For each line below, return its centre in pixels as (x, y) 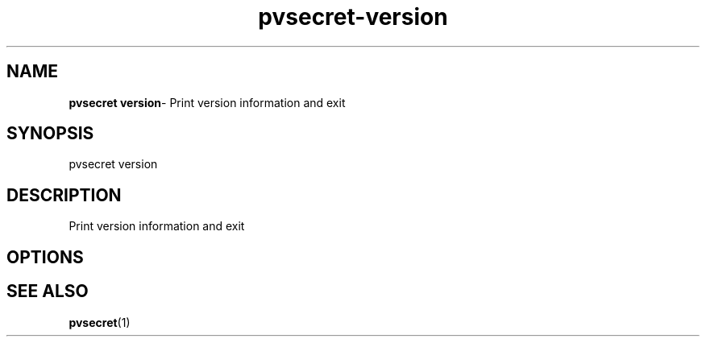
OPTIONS (45, 257)
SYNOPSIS (50, 134)
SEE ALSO (48, 291)
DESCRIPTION (64, 195)
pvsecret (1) (100, 322)
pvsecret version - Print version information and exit (207, 102)
